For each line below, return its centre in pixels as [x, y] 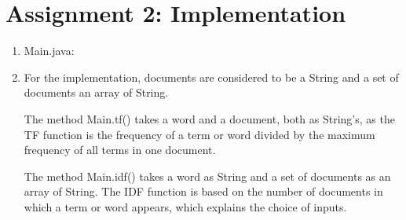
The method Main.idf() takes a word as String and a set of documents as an [207, 176]
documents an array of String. [96, 92]
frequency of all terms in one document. [120, 150]
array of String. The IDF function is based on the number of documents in [203, 191]
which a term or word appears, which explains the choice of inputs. [185, 206]
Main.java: [49, 51]
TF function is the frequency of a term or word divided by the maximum [199, 134]
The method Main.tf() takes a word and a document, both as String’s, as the [209, 118]
